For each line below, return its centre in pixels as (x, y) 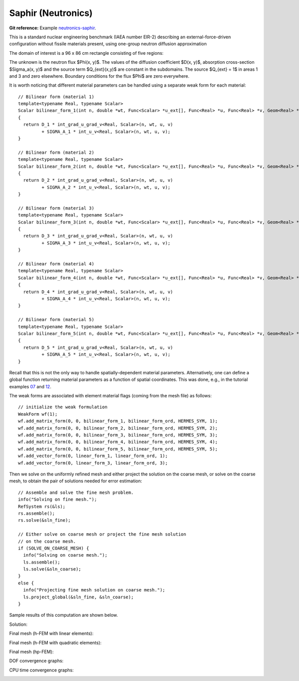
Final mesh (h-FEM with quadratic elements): (55, 643)
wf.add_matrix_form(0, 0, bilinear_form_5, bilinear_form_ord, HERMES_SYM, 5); (118, 449)
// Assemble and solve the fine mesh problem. (76, 492)
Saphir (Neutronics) (51, 13)
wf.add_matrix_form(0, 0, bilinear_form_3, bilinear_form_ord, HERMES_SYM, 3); (118, 435)
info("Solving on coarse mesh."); (65, 555)
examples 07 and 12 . (30, 386)
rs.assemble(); (37, 513)
